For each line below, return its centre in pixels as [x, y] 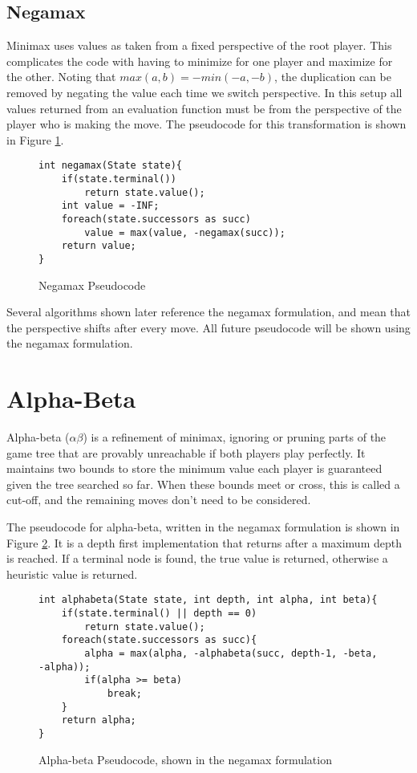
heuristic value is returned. [72, 574]
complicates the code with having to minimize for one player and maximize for [200, 61]
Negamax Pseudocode [92, 285]
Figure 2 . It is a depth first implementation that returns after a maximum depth [204, 542]
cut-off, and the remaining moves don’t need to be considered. [159, 500]
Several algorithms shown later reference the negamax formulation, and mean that [208, 312]
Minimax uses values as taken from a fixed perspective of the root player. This [199, 45]
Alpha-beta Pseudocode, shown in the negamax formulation [185, 759]
